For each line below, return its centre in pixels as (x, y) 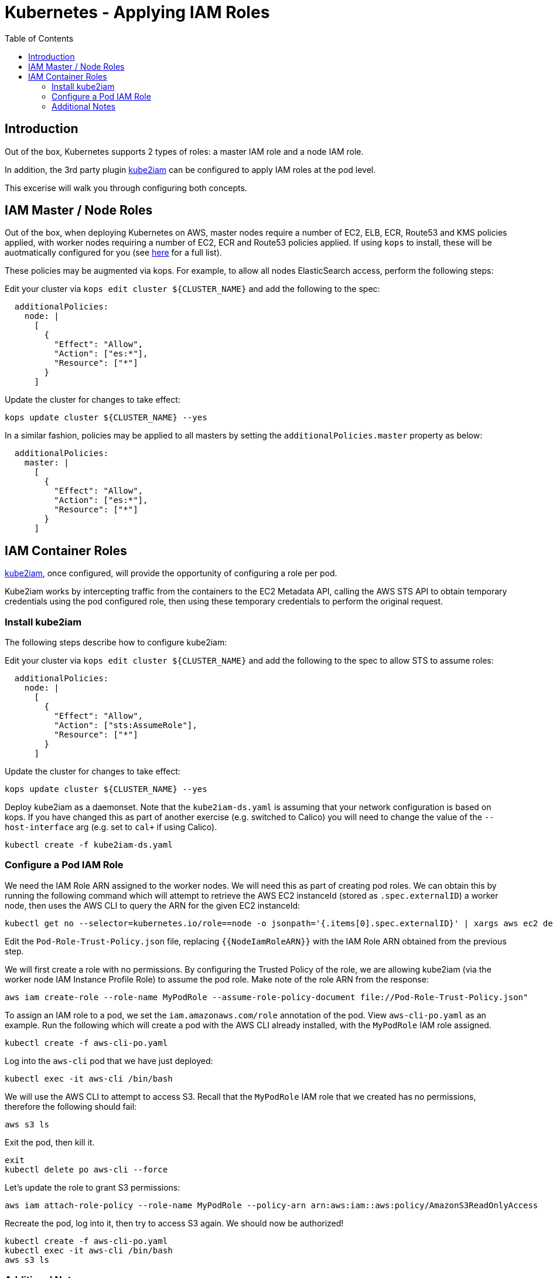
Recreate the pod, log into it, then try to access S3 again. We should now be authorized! (174, 1223)
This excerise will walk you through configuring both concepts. (126, 188)
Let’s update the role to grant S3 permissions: (93, 1187)
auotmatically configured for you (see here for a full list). (113, 253)
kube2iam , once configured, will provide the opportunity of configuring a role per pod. (171, 573)
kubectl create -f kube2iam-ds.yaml (89, 845)
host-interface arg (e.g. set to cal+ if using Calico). (111, 827)
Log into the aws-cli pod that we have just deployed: (109, 1061)
